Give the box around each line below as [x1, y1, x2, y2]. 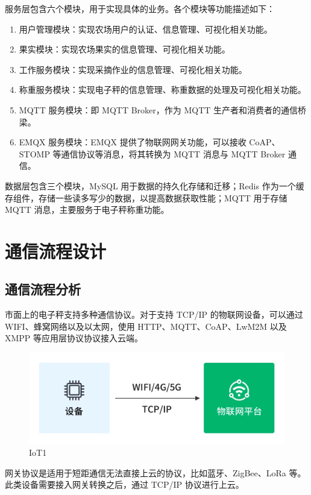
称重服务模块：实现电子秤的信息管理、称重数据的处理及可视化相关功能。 [19, 83, 306, 96]
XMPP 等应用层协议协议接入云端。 [5, 332, 143, 344]
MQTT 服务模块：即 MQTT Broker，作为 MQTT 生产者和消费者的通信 [19, 103, 298, 116]
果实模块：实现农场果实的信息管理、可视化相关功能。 [19, 43, 230, 55]
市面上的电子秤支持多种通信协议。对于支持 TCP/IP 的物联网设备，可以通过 [5, 308, 303, 321]
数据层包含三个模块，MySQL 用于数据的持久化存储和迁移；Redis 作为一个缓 [5, 179, 304, 192]
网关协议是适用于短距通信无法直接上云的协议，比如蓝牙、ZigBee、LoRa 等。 [5, 466, 306, 479]
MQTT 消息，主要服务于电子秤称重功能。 [5, 203, 169, 216]
